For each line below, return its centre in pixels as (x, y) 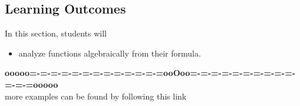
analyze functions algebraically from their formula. (110, 53)
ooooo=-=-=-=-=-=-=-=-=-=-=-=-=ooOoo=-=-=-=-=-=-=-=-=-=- (150, 73)
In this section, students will (56, 33)
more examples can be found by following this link (96, 96)
